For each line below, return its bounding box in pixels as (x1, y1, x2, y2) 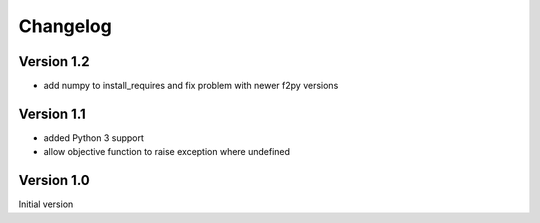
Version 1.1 (18, 105, 87, 122)
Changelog (18, 15, 112, 37)
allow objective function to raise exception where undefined (43, 146, 290, 158)
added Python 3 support (43, 131, 145, 144)
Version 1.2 (18, 53, 90, 70)
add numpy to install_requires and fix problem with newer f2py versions (43, 80, 339, 92)
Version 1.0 (18, 172, 90, 189)
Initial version (18, 198, 74, 210)
